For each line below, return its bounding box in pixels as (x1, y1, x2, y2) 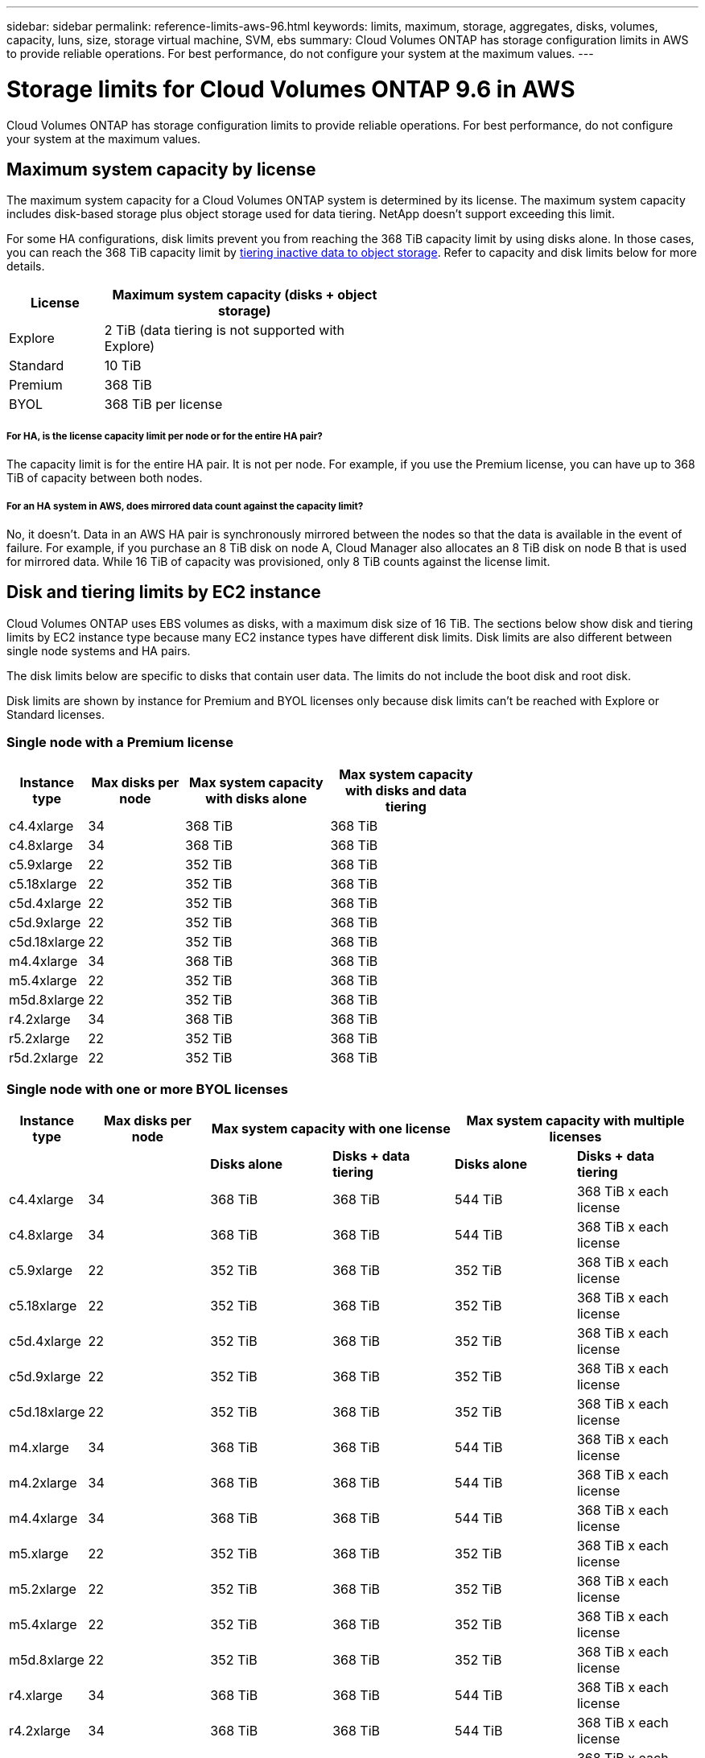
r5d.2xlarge (9, 1049, 79, 1066)
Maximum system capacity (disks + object (112, 287, 377, 303)
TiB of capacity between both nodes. (6, 471, 203, 485)
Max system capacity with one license (211, 1120, 451, 1137)
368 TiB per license (104, 396, 223, 413)
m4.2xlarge (9, 1475, 77, 1492)
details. (6, 259, 45, 274)
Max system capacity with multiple (466, 1112, 685, 1129)
